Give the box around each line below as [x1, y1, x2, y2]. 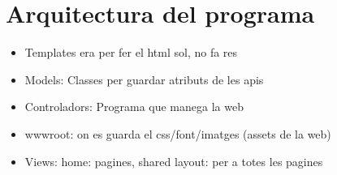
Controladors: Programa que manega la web [24, 98, 244, 115]
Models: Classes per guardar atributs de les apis [24, 70, 264, 87]
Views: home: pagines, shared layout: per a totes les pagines [24, 152, 323, 169]
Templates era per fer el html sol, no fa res [24, 44, 238, 61]
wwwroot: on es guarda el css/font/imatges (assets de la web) [24, 125, 331, 142]
